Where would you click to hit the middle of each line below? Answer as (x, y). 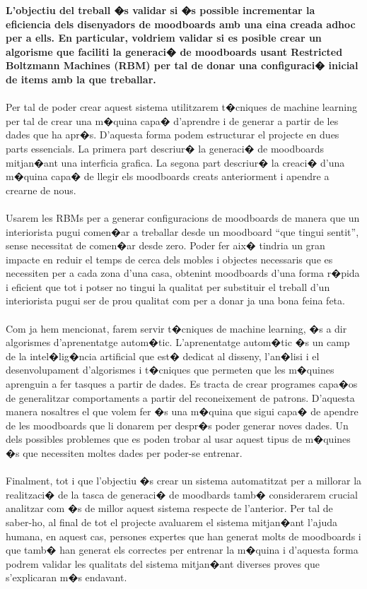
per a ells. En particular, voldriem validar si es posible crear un (164, 38)
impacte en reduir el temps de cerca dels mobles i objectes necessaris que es (169, 259)
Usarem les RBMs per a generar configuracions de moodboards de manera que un (183, 217)
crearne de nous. (41, 190)
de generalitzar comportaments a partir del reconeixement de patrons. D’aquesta (180, 397)
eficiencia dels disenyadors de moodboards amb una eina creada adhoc (181, 24)
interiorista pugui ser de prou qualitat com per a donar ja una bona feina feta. (175, 301)
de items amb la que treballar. (81, 79)
